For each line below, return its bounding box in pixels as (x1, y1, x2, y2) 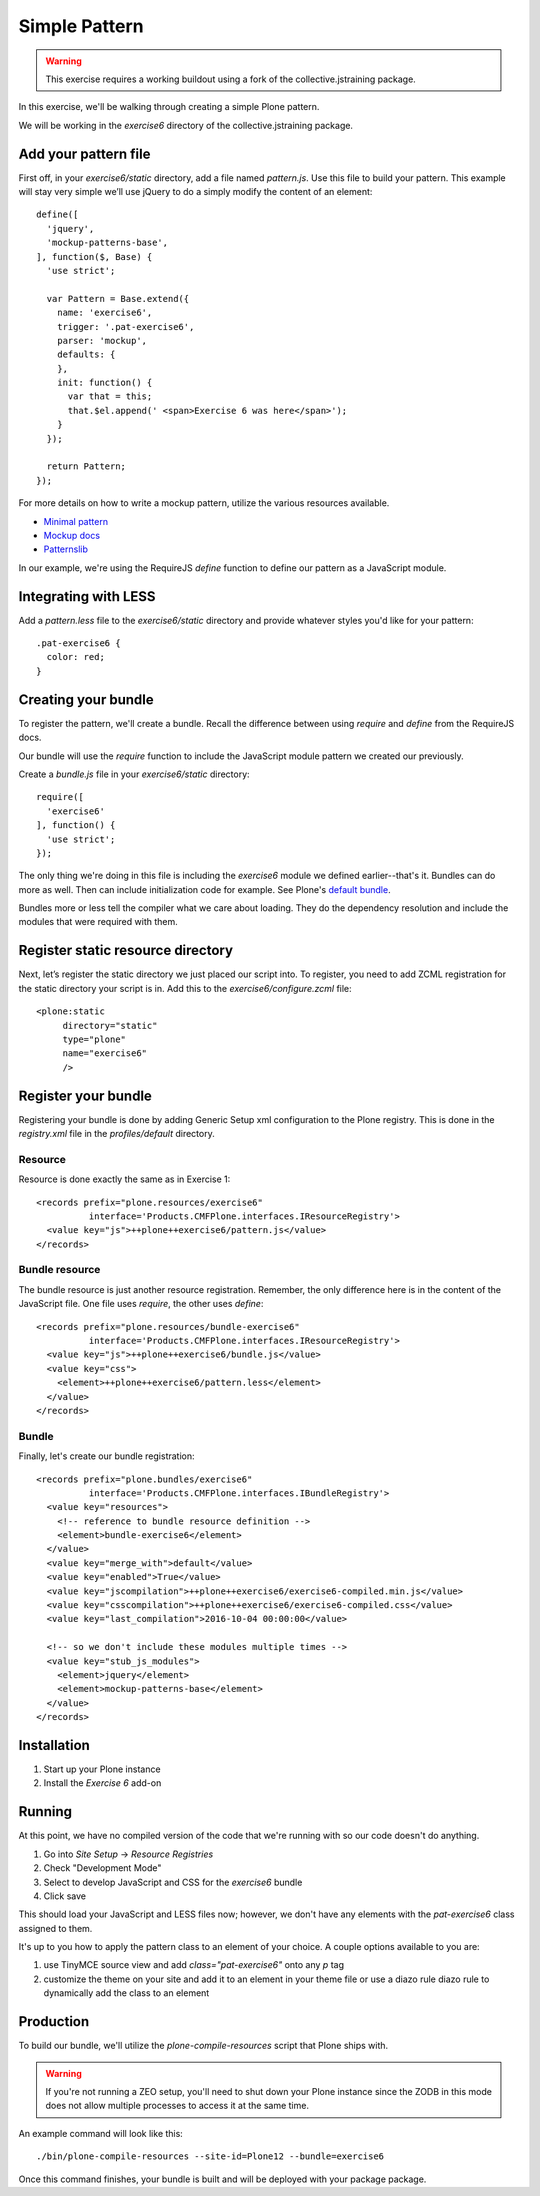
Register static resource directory (18, 942, 234, 959)
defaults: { (56, 349, 116, 360)
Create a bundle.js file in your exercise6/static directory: (18, 768, 250, 780)
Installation (18, 1736, 90, 1754)
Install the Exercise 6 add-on (43, 1777, 162, 1789)
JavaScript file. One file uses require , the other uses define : (18, 1298, 264, 1310)
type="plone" (62, 1033, 127, 1045)
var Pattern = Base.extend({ (46, 293, 190, 304)
